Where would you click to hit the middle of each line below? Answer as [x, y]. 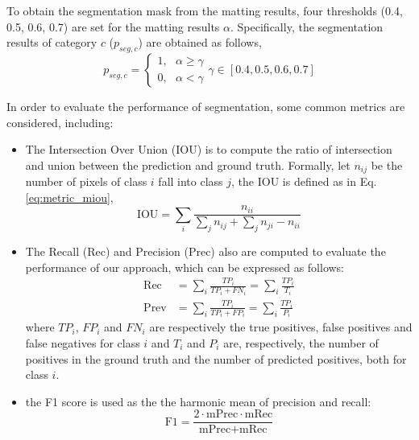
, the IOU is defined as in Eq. [304, 181]
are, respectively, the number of [301, 342]
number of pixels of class [86, 181]
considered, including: [60, 122]
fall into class [191, 181]
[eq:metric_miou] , [69, 197]
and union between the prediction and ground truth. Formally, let [188, 164]
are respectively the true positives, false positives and [281, 327]
